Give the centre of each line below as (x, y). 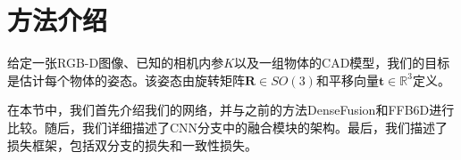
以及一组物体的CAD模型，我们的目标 (342, 63)
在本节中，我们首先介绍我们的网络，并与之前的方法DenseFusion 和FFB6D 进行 (231, 110)
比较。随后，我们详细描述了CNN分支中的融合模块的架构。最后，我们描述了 (228, 127)
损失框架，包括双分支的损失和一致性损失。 (132, 144)
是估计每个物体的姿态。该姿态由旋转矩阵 (126, 80)
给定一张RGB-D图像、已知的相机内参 (116, 63)
